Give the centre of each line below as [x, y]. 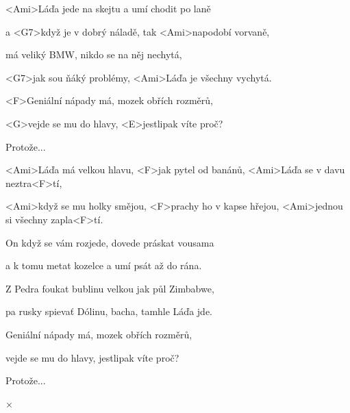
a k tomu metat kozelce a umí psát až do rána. [104, 265]
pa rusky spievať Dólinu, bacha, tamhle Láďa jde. [109, 311]
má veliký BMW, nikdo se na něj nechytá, [94, 54]
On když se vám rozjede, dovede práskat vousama [110, 242]
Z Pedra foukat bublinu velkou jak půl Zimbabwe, [110, 288]
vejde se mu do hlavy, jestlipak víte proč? [92, 357]
